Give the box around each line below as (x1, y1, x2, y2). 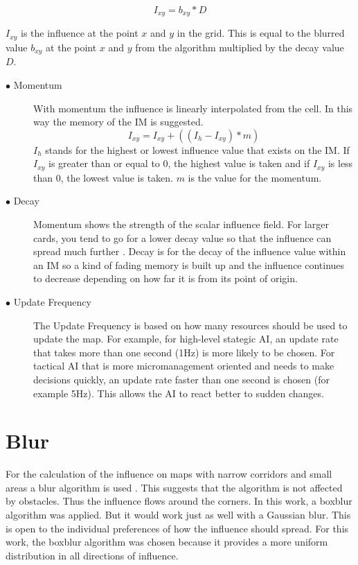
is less (328, 156, 353, 171)
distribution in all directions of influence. (6, 548, 179, 562)
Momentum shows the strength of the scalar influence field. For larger (33, 216, 329, 231)
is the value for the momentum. (188, 170, 322, 184)
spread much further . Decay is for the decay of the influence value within (33, 244, 346, 259)
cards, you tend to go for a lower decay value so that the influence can (33, 230, 332, 245)
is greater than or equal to (48, 156, 160, 171)
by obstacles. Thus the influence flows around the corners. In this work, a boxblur (6, 494, 352, 508)
